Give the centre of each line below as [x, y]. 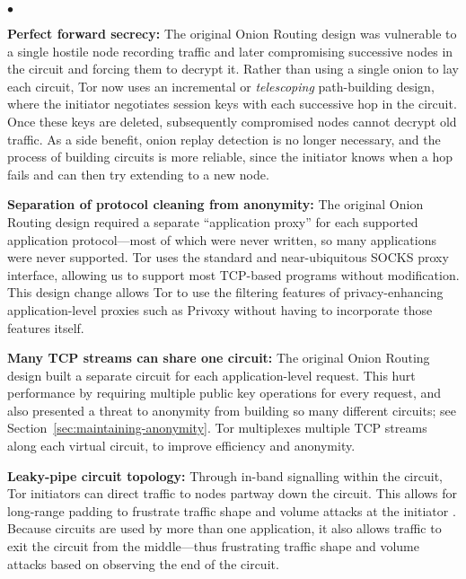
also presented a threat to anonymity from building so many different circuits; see [232, 410]
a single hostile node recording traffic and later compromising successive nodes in [230, 51]
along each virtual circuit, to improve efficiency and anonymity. [181, 446]
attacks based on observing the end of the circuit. [143, 563]
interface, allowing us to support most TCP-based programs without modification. [233, 274]
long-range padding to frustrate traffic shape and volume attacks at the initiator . [232, 510]
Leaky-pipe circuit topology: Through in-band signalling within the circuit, [225, 475]
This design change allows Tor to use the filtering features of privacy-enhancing [225, 292]
